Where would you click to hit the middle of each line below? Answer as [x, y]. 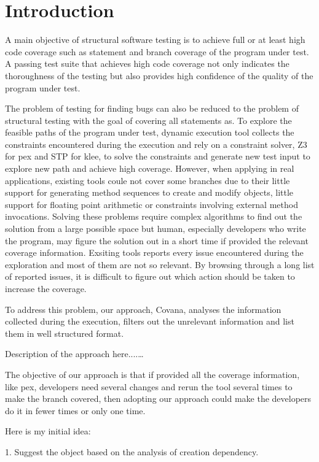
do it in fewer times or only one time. [75, 410]
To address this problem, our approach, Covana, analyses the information [143, 309]
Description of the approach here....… [74, 354]
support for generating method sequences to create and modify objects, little [149, 192]
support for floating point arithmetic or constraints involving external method [152, 204]
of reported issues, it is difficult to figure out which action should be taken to [150, 276]
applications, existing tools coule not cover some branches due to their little [148, 180]
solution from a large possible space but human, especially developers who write [156, 229]
